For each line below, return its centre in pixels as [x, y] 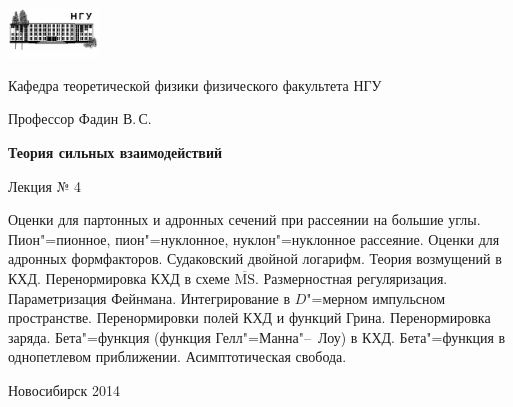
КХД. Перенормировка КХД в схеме [119, 277]
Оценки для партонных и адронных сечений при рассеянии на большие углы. [244, 219]
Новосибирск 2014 [64, 389]
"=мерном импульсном [376, 297]
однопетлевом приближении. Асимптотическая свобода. [177, 356]
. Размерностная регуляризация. [351, 277]
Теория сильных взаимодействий [115, 151]
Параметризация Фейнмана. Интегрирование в [149, 297]
